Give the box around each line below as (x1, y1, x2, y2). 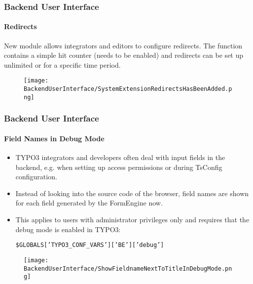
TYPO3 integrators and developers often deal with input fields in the (15, 152, 225, 162)
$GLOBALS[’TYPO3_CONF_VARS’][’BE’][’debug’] (15, 242, 164, 249)
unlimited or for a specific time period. (4, 59, 121, 70)
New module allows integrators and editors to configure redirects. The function (4, 40, 243, 50)
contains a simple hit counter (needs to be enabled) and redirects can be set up (4, 50, 244, 60)
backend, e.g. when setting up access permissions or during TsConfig (15, 162, 222, 172)
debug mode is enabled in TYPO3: (15, 224, 121, 234)
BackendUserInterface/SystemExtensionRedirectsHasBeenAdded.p (24, 85, 232, 93)
